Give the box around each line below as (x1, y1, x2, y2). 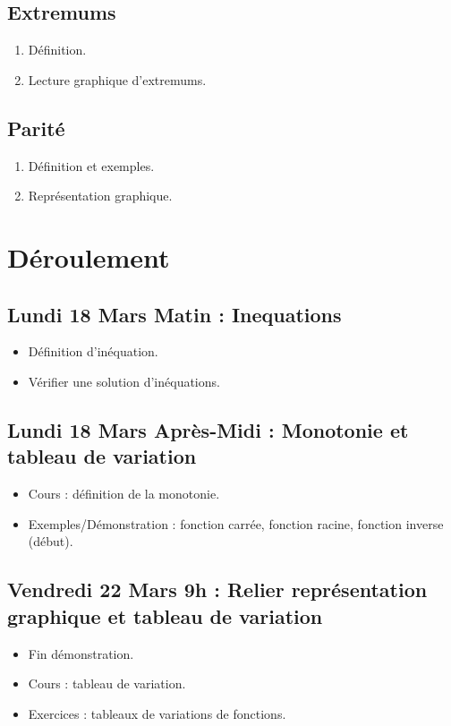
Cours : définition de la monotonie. (28, 484, 220, 503)
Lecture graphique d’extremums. (28, 70, 207, 89)
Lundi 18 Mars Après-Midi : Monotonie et (7, 415, 409, 443)
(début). (28, 532, 73, 551)
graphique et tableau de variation (7, 602, 323, 629)
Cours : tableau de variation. (28, 674, 186, 693)
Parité (7, 114, 65, 141)
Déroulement (7, 238, 170, 275)
